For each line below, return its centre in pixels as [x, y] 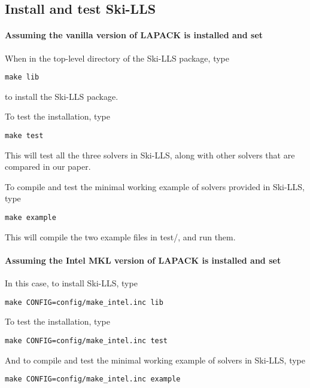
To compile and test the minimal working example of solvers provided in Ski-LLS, [155, 186]
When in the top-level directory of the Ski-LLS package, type [117, 58]
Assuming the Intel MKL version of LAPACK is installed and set [143, 260]
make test [24, 136]
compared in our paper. [48, 166]
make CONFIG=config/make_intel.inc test [86, 340]
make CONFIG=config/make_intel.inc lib [84, 302]
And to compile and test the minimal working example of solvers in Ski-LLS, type [155, 360]
